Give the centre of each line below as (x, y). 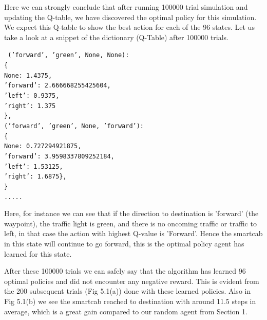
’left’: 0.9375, (32, 96)
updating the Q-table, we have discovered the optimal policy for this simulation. (130, 17)
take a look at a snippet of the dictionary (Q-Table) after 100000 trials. (117, 37)
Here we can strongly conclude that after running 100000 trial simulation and (126, 7)
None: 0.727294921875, (43, 146)
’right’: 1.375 (30, 106)
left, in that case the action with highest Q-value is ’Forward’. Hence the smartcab (133, 233)
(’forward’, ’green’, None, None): (69, 55)
